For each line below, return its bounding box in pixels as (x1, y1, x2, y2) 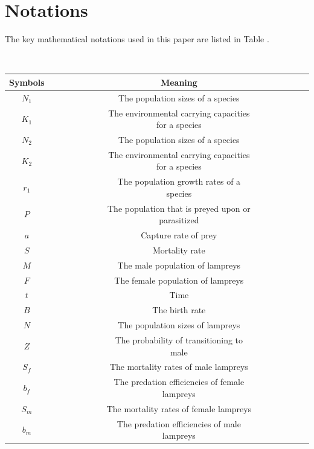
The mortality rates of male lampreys (109, 360, 248, 373)
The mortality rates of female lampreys (106, 402, 252, 415)
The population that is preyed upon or (107, 202, 251, 214)
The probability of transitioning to (115, 334, 243, 346)
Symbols (9, 75, 45, 88)
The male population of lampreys (117, 258, 241, 271)
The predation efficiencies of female (114, 375, 245, 388)
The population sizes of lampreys (118, 319, 240, 331)
